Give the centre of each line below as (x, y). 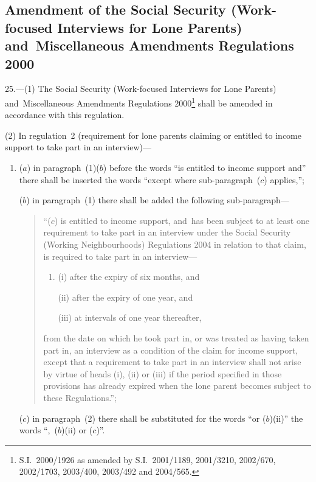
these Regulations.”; (80, 397)
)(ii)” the (286, 418)
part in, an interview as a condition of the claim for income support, (170, 350)
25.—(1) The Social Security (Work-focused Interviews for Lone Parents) (141, 89)
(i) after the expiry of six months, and (129, 277)
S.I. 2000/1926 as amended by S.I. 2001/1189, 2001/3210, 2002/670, (147, 459)
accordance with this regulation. (65, 115)
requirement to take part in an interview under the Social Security (167, 232)
